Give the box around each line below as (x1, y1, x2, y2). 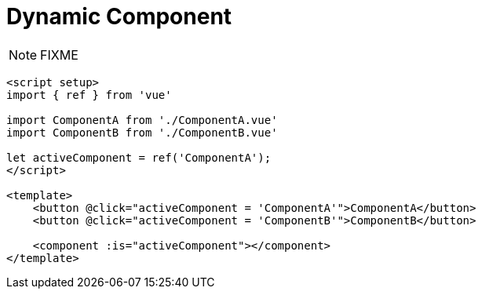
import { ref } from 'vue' (6, 88, 172, 101)
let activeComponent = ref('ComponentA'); (6, 151, 272, 164)
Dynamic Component (6, 3, 232, 30)
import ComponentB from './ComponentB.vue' (6, 126, 278, 139)
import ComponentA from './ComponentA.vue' (6, 113, 278, 126)
